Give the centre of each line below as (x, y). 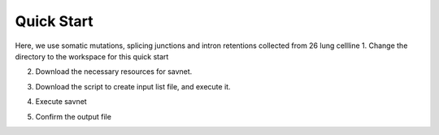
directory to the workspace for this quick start (92, 56)
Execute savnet (61, 102)
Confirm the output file (73, 116)
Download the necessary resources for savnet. (114, 72)
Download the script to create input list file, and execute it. (133, 86)
